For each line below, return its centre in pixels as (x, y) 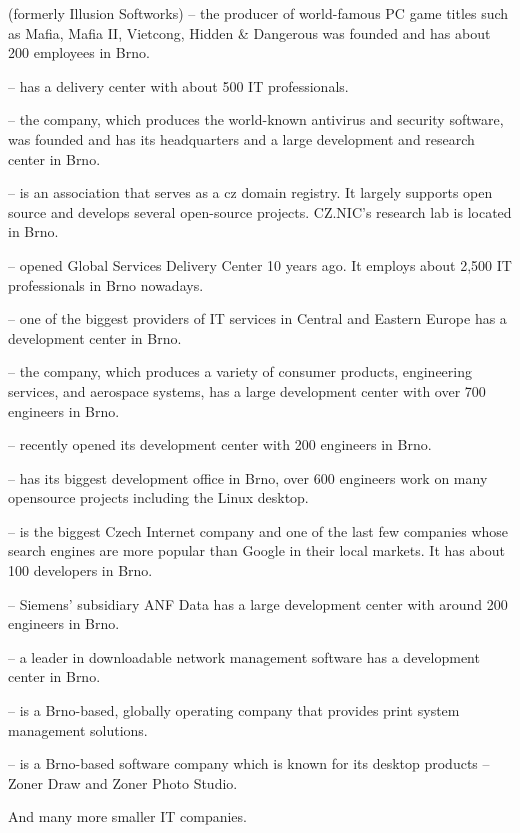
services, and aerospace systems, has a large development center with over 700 (247, 390)
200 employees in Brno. (79, 52)
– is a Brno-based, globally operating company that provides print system (234, 710)
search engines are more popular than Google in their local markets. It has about (256, 550)
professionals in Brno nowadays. (106, 284)
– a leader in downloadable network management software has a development (244, 656)
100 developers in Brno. (80, 570)
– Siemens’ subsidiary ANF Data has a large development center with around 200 (258, 603)
